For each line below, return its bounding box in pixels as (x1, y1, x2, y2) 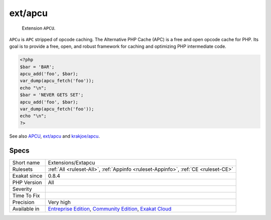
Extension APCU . (22, 25, 56, 31)
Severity (12, 185, 32, 192)
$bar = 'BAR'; (20, 64, 55, 70)
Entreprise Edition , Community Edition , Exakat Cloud (48, 205, 172, 212)
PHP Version (12, 179, 42, 186)
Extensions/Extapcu (48, 159, 95, 166)
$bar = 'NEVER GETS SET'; (20, 92, 84, 98)
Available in (12, 205, 40, 212)
